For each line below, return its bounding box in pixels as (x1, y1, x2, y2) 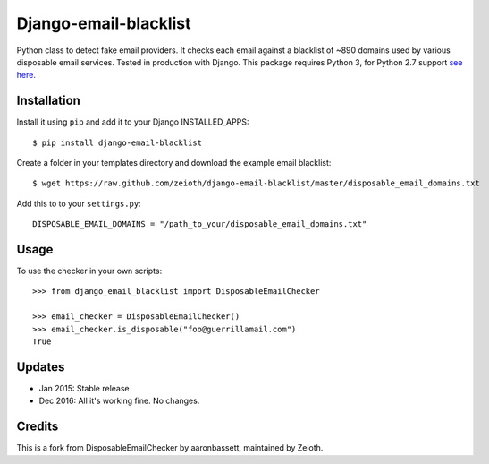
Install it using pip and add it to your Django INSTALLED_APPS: (16, 116, 249, 127)
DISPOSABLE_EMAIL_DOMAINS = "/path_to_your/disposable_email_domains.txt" (32, 219, 367, 229)
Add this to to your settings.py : (16, 198, 142, 209)
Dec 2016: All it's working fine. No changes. (38, 395, 200, 407)
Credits (16, 419, 59, 434)
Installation (16, 93, 80, 108)
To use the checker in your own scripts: (16, 265, 163, 277)
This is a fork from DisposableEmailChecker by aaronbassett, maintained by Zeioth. (16, 443, 324, 453)
